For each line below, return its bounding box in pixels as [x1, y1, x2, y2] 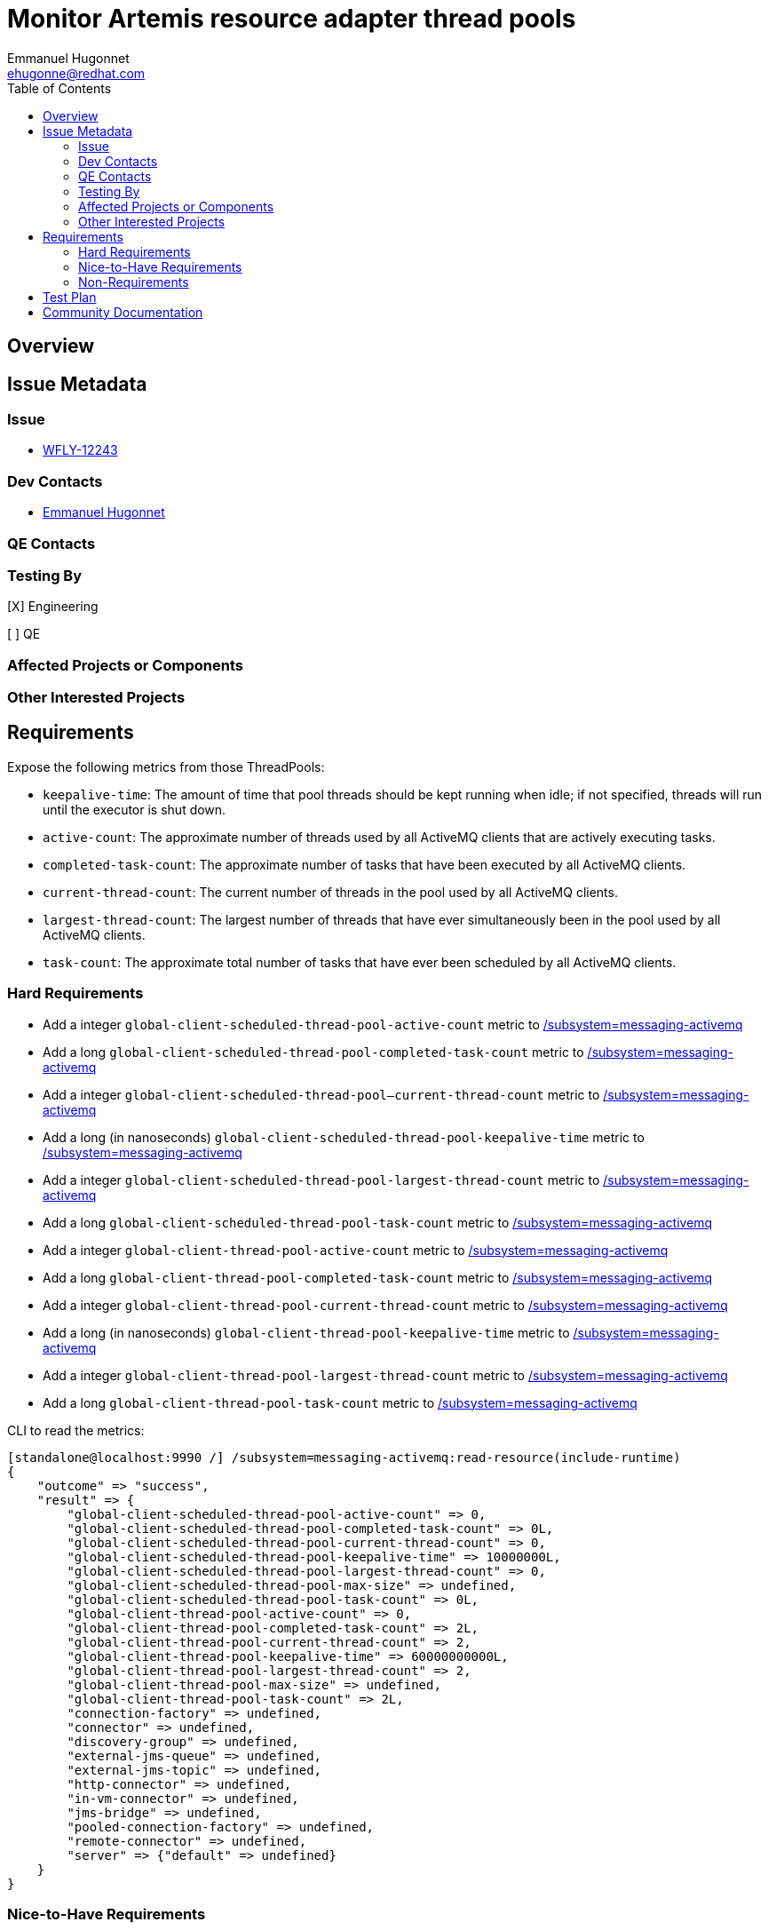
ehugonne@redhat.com [7, 65, 146, 81]
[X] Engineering [7, 599, 99, 615]
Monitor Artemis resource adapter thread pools [7, 4, 576, 34]
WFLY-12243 [43, 442, 118, 458]
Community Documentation [43, 304, 203, 320]
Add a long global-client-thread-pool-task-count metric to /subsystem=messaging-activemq [43, 1394, 637, 1410]
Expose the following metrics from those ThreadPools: [7, 758, 325, 774]
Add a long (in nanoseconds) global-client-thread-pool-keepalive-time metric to [43, 1324, 570, 1340]
